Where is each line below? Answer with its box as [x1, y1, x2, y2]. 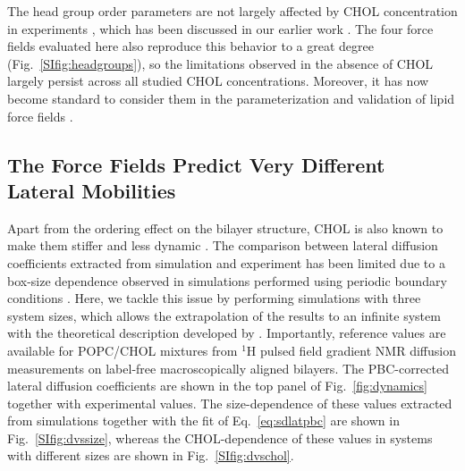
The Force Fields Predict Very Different [7, 150, 385, 178]
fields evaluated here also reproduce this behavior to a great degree [7, 37, 374, 55]
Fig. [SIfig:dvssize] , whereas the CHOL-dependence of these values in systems [7, 428, 433, 447]
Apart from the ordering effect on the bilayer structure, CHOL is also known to [7, 218, 444, 237]
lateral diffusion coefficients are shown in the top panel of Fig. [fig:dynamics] [7, 376, 427, 395]
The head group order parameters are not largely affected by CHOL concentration [7, 2, 458, 20]
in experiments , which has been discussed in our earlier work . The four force [7, 19, 434, 38]
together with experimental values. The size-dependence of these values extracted [7, 393, 452, 412]
